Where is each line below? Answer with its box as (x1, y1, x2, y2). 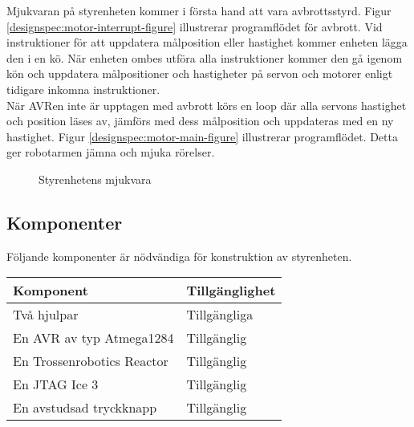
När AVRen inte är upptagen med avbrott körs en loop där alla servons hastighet (6, 96, 407, 113)
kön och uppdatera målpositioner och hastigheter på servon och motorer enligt (6, 65, 393, 82)
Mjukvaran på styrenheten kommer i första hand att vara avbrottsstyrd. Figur (6, 2, 392, 18)
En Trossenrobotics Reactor (13, 352, 168, 371)
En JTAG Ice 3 (13, 375, 99, 394)
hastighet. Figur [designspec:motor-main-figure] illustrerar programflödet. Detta (6, 128, 398, 144)
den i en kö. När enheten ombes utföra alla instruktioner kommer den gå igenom (6, 49, 403, 66)
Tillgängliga (186, 305, 254, 324)
